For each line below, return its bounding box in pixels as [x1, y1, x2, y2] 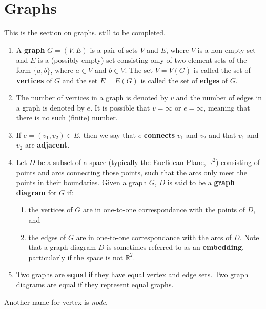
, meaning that [203, 102, 250, 113]
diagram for [16, 187, 57, 197]
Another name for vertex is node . [4, 296, 108, 307]
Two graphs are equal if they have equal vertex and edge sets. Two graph [16, 269, 249, 280]
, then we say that [79, 129, 136, 140]
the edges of [28, 231, 66, 242]
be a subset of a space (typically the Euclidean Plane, [37, 157, 206, 168]
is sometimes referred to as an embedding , [107, 242, 244, 252]
